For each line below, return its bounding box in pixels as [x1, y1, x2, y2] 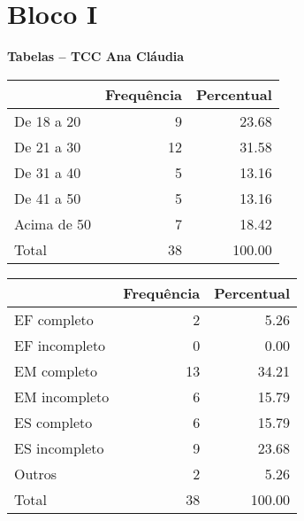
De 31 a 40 [14, 161, 81, 183]
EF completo [14, 308, 94, 330]
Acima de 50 [14, 213, 92, 234]
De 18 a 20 [14, 110, 81, 131]
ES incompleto [14, 437, 104, 458]
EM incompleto [14, 385, 110, 407]
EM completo [14, 360, 98, 381]
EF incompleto [14, 334, 106, 355]
